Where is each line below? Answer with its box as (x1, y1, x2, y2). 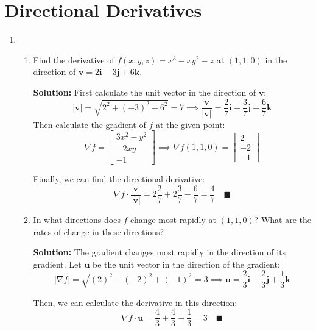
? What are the (254, 213, 311, 226)
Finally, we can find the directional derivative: (33, 173, 205, 185)
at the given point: (155, 118, 225, 130)
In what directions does (33, 213, 121, 226)
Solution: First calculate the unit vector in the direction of (33, 85, 256, 98)
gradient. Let (33, 257, 82, 270)
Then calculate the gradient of (33, 118, 146, 130)
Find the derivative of (33, 53, 114, 66)
